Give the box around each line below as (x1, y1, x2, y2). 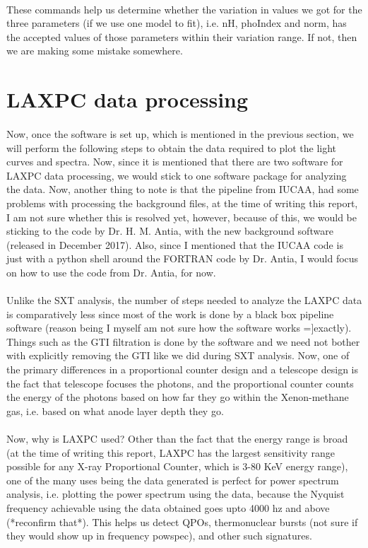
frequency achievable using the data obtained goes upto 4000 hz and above (6, 500, 330, 515)
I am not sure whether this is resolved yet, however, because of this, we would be (6, 209, 357, 224)
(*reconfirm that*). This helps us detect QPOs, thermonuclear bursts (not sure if (6, 514, 358, 529)
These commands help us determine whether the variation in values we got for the (6, 1, 362, 16)
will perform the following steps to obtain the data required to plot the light (6, 140, 337, 155)
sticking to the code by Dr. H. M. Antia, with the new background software (6, 223, 333, 238)
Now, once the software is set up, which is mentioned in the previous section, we (6, 126, 354, 141)
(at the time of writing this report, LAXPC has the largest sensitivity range (6, 445, 335, 460)
